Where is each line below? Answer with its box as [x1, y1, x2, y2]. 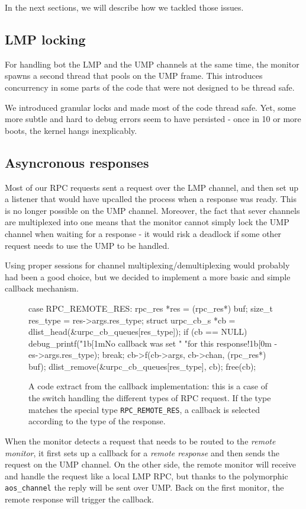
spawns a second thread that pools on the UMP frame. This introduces [5, 69, 263, 82]
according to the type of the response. [28, 415, 166, 427]
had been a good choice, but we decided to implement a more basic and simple [5, 270, 291, 283]
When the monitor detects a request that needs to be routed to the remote [5, 434, 276, 447]
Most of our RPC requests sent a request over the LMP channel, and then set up [5, 181, 299, 193]
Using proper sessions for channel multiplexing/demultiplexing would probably [5, 259, 290, 271]
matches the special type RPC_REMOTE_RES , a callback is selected [28, 403, 260, 415]
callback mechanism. [5, 282, 79, 294]
